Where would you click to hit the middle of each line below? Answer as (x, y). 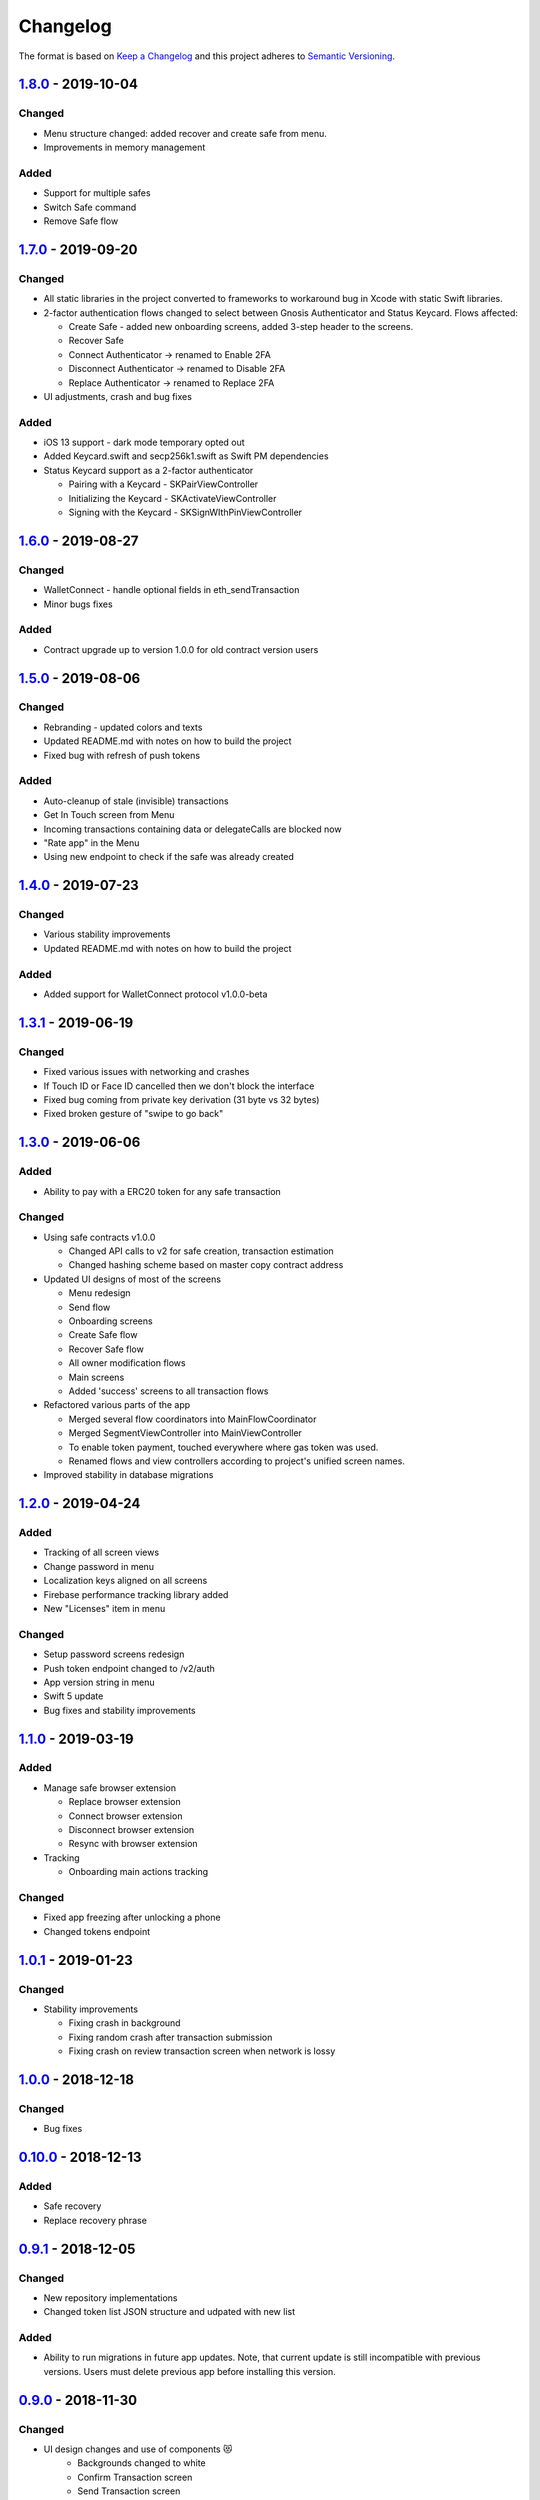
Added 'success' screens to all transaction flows (168, 1391)
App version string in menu (99, 1682)
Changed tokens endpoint (97, 1931)
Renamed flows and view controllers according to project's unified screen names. (236, 1461)
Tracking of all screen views (101, 1552)
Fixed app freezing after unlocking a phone (132, 1917)
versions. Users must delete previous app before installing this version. (190, 2371)
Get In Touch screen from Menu (109, 815)
